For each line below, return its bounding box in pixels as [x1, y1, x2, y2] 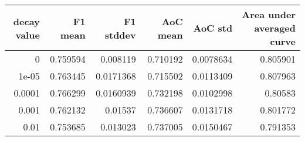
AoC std [193, 21, 233, 35]
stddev [104, 27, 136, 42]
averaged [254, 21, 296, 35]
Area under [242, 8, 296, 21]
